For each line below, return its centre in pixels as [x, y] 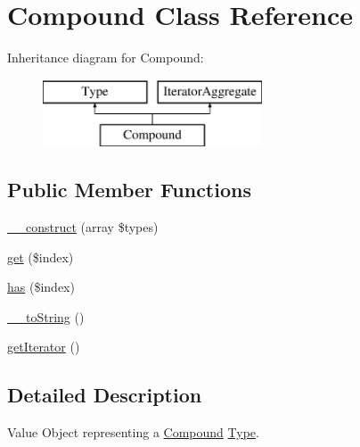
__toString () [46, 316]
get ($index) [41, 257]
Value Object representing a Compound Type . [133, 432]
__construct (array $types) [83, 227]
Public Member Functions [129, 190]
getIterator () [44, 347]
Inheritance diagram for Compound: [106, 58]
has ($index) [41, 287]
